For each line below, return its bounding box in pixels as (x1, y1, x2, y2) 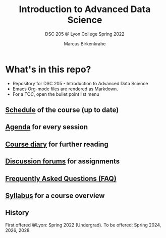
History (5, 208, 29, 217)
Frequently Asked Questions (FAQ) (5, 174, 117, 183)
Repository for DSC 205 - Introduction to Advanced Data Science (12, 80, 148, 86)
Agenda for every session (5, 123, 88, 132)
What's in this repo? (5, 64, 91, 75)
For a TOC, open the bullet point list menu (12, 91, 99, 97)
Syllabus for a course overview (5, 192, 105, 200)
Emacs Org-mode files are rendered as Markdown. (12, 86, 119, 92)
